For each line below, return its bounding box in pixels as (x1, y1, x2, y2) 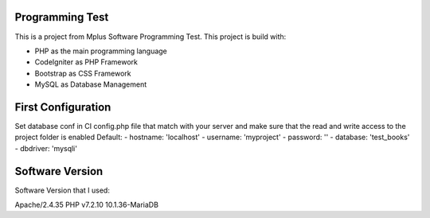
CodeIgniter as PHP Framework (34, 57, 139, 67)
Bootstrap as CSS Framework (34, 68, 131, 78)
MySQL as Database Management (34, 80, 147, 89)
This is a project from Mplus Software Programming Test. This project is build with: (14, 32, 287, 41)
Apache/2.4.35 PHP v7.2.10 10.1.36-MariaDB (14, 200, 159, 210)
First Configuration (14, 100, 111, 114)
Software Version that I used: (14, 185, 111, 195)
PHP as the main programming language (34, 46, 167, 56)
